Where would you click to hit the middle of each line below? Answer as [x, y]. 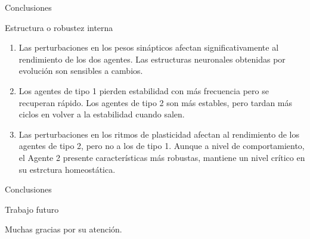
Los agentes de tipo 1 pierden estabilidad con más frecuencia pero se [144, 90]
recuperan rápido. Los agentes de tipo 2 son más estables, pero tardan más [156, 102]
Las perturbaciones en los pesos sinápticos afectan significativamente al [149, 47]
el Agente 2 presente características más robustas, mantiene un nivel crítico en [162, 157]
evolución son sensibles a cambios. [81, 71]
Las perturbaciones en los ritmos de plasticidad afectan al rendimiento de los [159, 134]
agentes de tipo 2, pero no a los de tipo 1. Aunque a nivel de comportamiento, [162, 146]
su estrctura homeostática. [67, 169]
